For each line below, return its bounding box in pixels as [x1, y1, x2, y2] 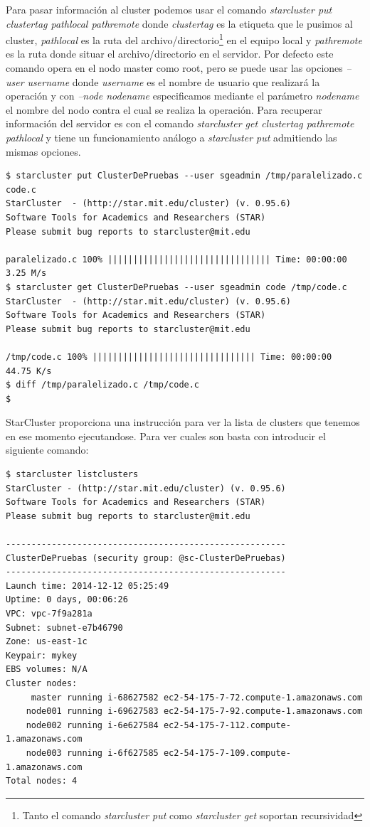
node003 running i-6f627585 [26, 747, 159, 758]
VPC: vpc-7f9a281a [6, 609, 92, 619]
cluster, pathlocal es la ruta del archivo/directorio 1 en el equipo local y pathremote [6, 31, 362, 47]
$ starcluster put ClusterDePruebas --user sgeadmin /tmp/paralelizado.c [6, 171, 363, 181]
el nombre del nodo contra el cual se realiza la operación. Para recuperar [6, 102, 322, 117]
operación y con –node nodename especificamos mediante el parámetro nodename [6, 88, 359, 103]
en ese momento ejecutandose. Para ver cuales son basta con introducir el [6, 428, 326, 443]
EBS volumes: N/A [6, 664, 88, 675]
